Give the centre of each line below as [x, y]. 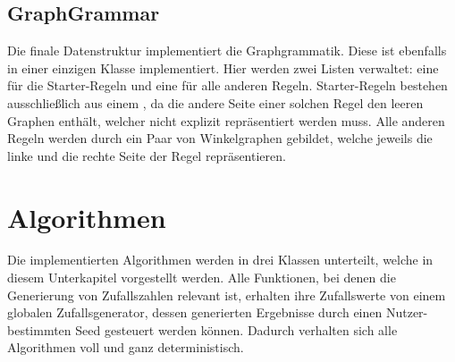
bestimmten [39, 329]
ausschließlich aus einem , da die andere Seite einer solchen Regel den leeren [215, 102]
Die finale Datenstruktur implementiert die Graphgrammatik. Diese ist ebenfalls [227, 51]
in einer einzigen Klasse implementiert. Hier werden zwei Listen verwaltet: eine [223, 67]
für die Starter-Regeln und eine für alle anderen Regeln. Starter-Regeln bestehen [227, 85]
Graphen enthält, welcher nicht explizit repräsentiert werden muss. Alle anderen [226, 120]
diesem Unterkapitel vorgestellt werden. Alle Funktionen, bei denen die [202, 278]
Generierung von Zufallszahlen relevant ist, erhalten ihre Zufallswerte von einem [227, 295]
